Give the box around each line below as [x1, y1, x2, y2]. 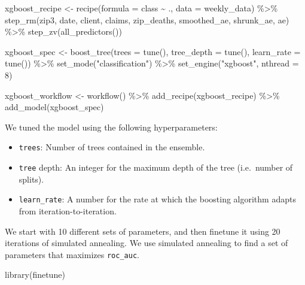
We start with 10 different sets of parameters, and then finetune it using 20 [5, 225, 280, 237]
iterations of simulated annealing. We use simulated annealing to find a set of [5, 237, 288, 249]
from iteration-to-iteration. [19, 204, 117, 217]
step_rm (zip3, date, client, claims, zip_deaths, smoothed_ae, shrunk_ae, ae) [5, 13, 289, 26]
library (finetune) [5, 268, 65, 281]
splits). [19, 172, 44, 185]
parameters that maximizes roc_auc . [5, 248, 139, 260]
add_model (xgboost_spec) [5, 101, 104, 113]
